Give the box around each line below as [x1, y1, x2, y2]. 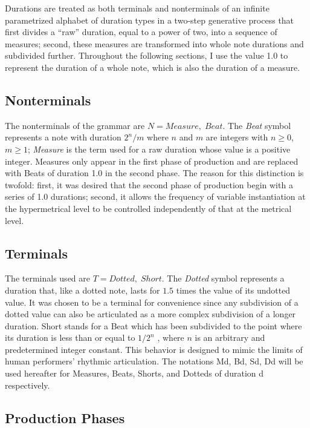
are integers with [205, 131, 268, 143]
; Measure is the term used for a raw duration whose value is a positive [27, 142, 291, 155]
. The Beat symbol [222, 119, 291, 131]
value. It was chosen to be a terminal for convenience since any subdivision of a [5, 295, 299, 308]
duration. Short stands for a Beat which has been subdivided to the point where [5, 319, 302, 332]
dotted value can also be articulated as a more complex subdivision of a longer [5, 308, 296, 320]
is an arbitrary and [195, 331, 265, 344]
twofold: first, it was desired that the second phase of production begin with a [5, 178, 293, 191]
